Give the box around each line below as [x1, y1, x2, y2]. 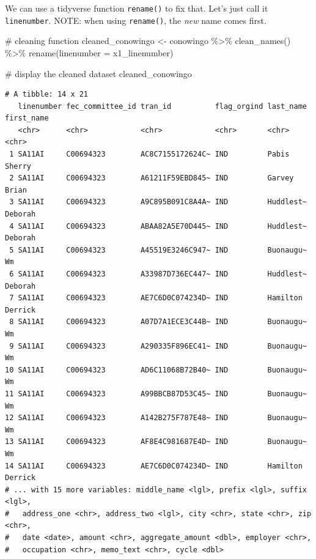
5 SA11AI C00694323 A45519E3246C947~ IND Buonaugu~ [9, 245, 307, 254]
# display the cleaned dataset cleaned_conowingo [5, 67, 192, 80]
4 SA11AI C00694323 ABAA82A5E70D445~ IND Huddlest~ [9, 221, 307, 231]
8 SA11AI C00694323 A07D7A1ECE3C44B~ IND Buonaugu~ [9, 317, 307, 327]
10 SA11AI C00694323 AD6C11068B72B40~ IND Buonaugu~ [5, 365, 307, 374]
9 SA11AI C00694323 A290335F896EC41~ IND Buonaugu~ [9, 341, 307, 350]
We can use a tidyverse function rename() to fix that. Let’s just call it [5, 2, 268, 14]
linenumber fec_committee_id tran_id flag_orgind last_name [18, 102, 307, 111]
